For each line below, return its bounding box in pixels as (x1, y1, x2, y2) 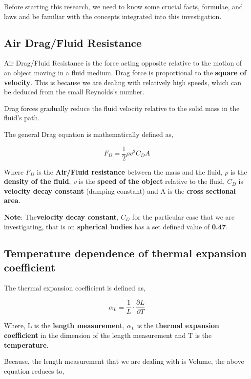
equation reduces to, (4, 365, 64, 376)
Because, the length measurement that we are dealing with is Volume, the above (4, 356, 244, 366)
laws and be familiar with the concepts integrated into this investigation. (4, 11, 222, 21)
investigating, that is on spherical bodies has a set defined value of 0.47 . (4, 221, 228, 231)
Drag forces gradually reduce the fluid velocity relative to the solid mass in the (4, 103, 240, 113)
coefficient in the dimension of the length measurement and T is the (4, 330, 212, 340)
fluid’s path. (4, 112, 40, 123)
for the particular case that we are (132, 211, 235, 222)
